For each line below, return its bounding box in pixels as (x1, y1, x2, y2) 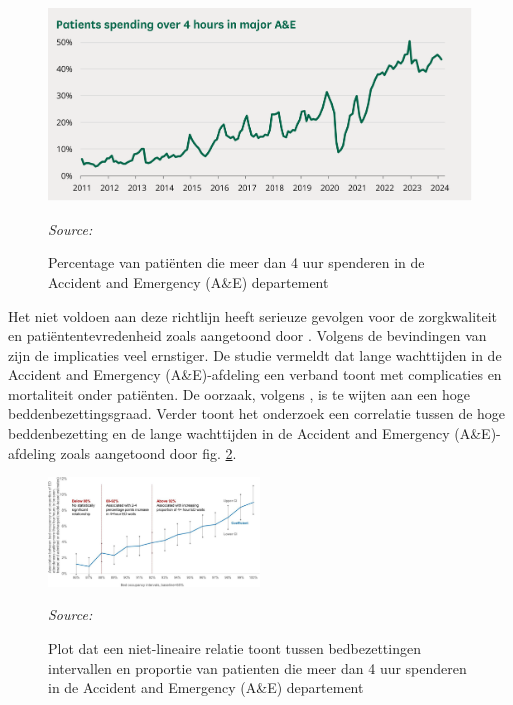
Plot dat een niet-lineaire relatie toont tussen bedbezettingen (48, 637, 421, 658)
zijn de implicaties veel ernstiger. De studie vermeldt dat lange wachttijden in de (8, 344, 502, 365)
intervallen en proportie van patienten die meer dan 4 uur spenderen (48, 657, 467, 678)
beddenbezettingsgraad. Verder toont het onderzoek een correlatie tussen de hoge (8, 403, 506, 424)
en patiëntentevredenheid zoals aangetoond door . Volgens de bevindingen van (8, 325, 487, 346)
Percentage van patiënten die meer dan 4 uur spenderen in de (48, 252, 425, 273)
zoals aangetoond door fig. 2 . (60, 442, 237, 463)
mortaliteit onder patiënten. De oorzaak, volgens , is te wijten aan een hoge (8, 383, 471, 404)
